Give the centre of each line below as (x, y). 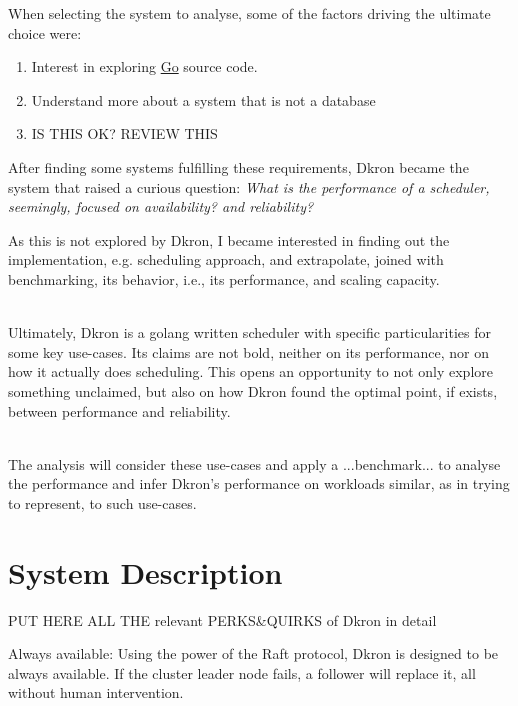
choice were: (45, 32)
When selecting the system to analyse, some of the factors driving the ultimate (249, 13)
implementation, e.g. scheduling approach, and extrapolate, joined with (226, 259)
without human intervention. (96, 692)
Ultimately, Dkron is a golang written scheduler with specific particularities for (249, 332)
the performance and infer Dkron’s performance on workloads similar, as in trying (259, 483)
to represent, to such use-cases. (102, 502)
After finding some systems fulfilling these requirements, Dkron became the (238, 166)
